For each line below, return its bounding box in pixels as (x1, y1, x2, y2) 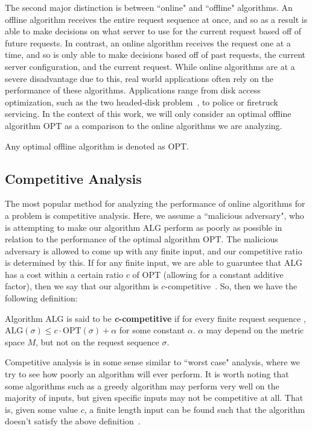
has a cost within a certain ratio (5, 268, 124, 280)
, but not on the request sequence (36, 335, 159, 348)
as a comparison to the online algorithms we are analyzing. (65, 119, 282, 131)
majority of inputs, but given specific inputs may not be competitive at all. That (5, 391, 304, 404)
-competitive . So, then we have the (165, 280, 298, 292)
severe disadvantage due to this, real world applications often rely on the (5, 72, 273, 84)
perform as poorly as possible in (164, 221, 282, 233)
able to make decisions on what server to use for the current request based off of (5, 25, 302, 37)
